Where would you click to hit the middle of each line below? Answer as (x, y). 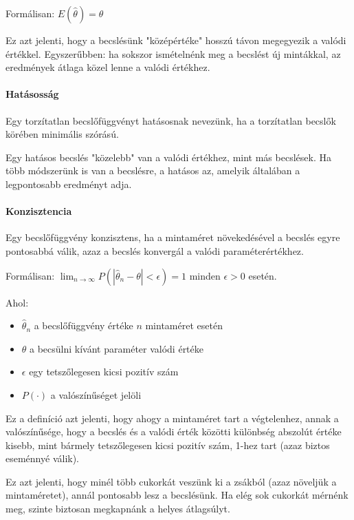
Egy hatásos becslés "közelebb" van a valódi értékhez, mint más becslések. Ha (168, 157)
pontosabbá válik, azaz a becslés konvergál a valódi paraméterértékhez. (155, 250)
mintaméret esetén (184, 325)
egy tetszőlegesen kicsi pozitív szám (104, 372)
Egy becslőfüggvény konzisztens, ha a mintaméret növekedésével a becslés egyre (173, 237)
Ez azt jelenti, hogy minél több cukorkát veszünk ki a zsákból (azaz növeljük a (171, 481)
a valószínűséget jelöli (96, 394)
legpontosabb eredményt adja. (69, 184)
